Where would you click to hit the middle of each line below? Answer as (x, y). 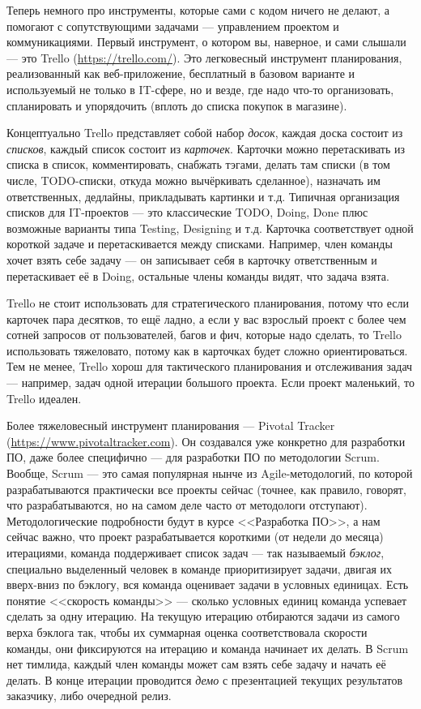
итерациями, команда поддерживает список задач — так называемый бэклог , (196, 552)
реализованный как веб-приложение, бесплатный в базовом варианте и (181, 73)
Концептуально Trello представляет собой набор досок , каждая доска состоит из (205, 133)
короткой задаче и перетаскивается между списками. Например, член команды (200, 244)
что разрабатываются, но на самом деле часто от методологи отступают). (187, 505)
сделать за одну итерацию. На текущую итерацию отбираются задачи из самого (203, 616)
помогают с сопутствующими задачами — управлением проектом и (173, 26)
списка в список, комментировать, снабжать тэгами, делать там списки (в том (198, 164)
